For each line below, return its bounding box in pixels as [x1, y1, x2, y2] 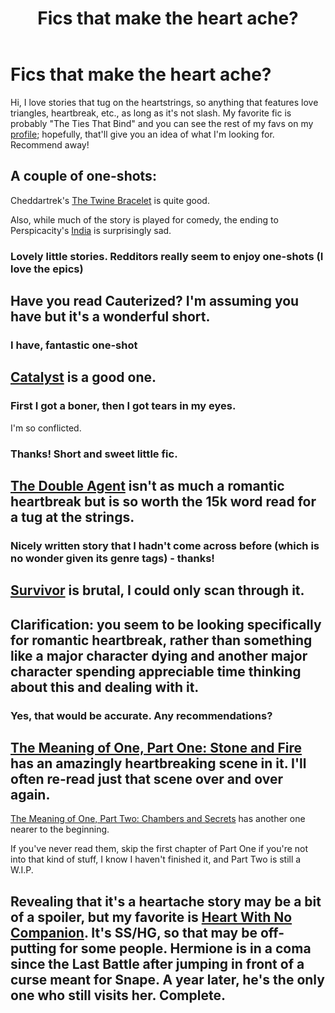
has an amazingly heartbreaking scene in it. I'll [10, 755, 307, 772]
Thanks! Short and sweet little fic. [10, 447, 178, 461]
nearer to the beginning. [10, 823, 110, 836]
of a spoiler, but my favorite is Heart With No [10, 908, 293, 926]
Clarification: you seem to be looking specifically [10, 616, 322, 633]
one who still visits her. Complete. [10, 987, 226, 1004]
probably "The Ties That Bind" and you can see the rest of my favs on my [10, 117, 314, 129]
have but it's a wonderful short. [10, 308, 211, 326]
